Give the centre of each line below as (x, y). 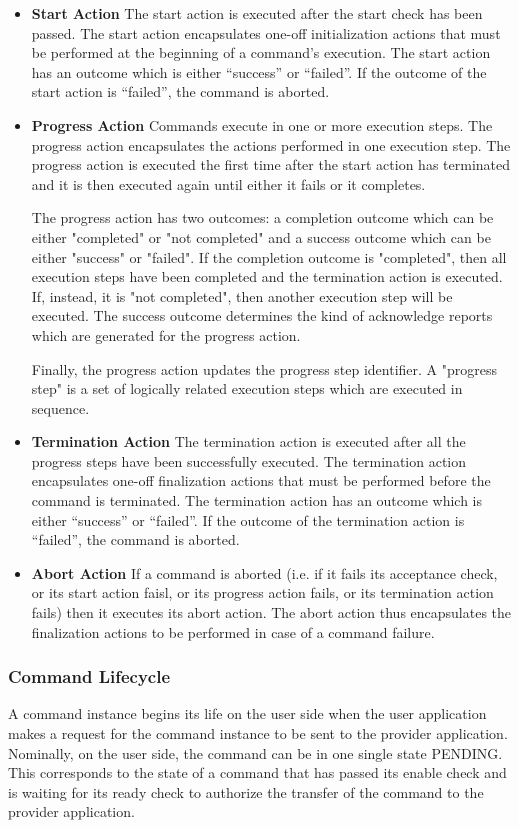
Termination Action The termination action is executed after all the (248, 441)
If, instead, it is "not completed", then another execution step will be (242, 295)
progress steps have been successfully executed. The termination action (249, 460)
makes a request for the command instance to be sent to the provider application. (258, 733)
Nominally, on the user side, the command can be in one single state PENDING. (255, 752)
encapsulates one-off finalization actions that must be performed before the (261, 480)
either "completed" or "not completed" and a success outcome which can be (261, 236)
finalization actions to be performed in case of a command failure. (233, 631)
